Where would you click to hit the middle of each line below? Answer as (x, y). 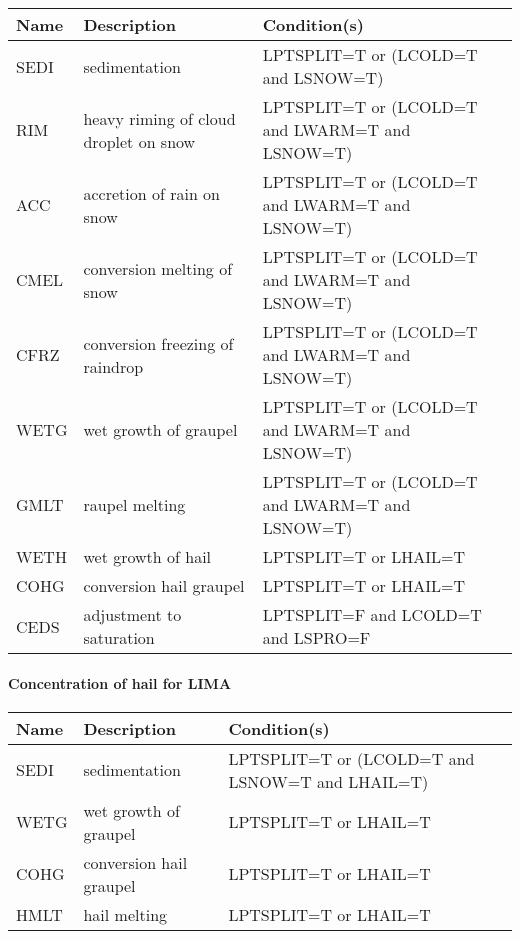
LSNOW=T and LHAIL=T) (328, 781)
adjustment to (132, 614)
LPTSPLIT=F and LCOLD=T (372, 614)
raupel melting (134, 504)
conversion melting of (158, 268)
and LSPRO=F (316, 637)
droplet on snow (139, 141)
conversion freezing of (158, 343)
